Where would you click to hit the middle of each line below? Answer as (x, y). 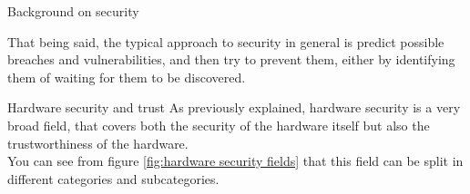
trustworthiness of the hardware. (98, 143)
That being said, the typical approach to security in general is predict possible (226, 41)
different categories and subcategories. (113, 178)
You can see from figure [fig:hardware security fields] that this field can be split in (235, 161)
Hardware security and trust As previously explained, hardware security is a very (234, 107)
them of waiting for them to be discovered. (127, 77)
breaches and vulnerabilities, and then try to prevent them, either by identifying (231, 59)
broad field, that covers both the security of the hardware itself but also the (219, 125)
